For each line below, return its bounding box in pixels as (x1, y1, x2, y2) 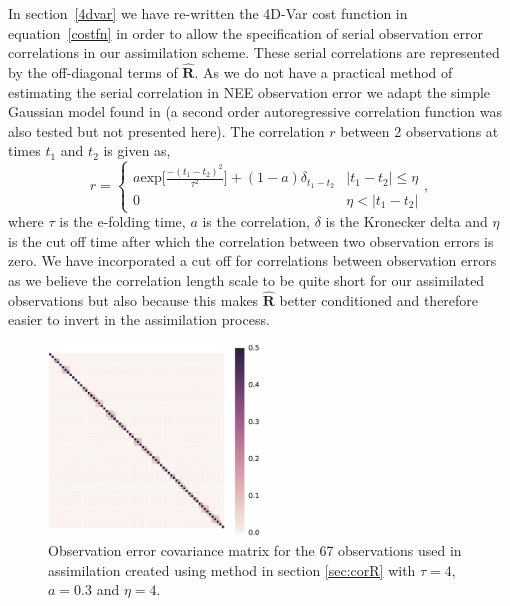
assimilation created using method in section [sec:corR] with (48, 559, 416, 580)
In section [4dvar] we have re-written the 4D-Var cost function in (8, 3, 408, 23)
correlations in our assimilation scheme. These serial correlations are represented (8, 42, 500, 63)
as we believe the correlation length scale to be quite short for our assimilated (8, 270, 485, 291)
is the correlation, (202, 211, 310, 232)
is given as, (103, 140, 171, 161)
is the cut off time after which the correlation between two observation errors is (8, 230, 494, 251)
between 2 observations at (340, 120, 499, 141)
